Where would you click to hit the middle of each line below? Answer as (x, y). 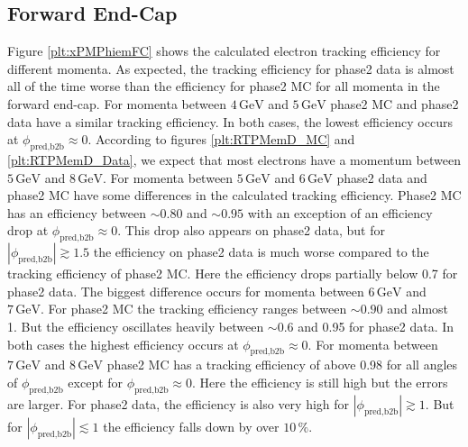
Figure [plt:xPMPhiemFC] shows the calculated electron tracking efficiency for (224, 51)
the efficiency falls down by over (191, 426)
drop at (28, 230)
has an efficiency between (77, 212)
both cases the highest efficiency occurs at (123, 344)
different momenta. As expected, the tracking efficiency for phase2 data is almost (231, 68)
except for (96, 382)
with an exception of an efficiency (340, 212)
